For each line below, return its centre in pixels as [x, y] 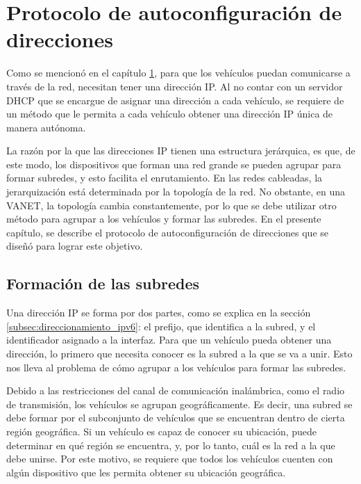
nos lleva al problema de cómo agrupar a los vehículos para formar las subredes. [176, 367]
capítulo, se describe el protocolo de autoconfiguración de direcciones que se [168, 232]
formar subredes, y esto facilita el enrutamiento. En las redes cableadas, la [165, 178]
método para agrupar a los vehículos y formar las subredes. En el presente [164, 219]
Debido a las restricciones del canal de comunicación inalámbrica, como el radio [176, 390]
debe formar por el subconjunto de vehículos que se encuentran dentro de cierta [176, 418]
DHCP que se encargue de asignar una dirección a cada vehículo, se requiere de [175, 100]
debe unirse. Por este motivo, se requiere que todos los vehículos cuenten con [170, 459]
